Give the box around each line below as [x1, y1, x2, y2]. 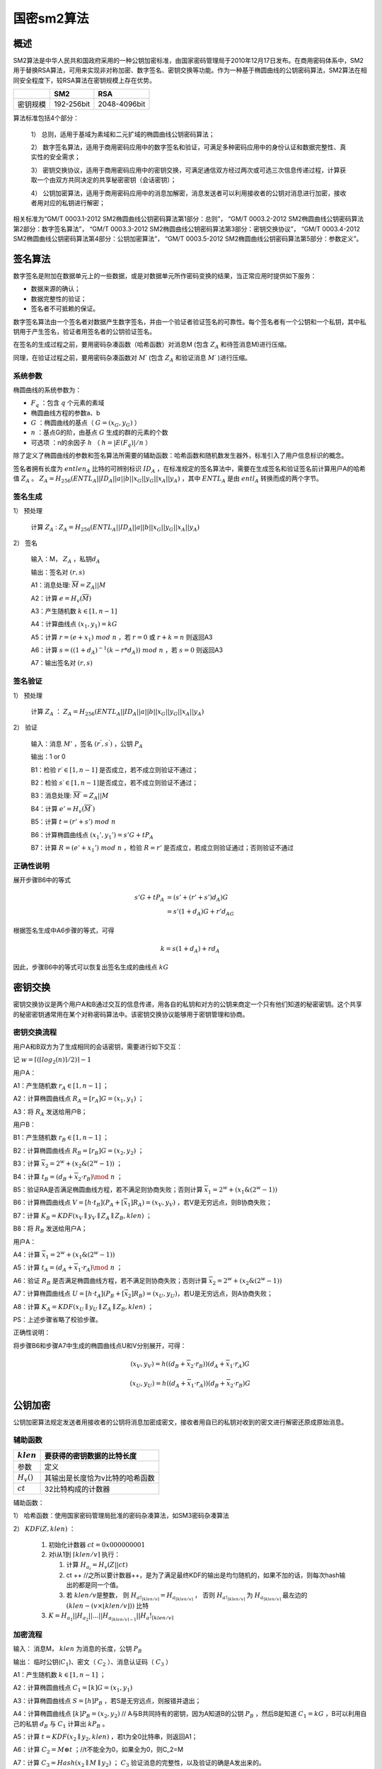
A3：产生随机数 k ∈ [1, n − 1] [30, 606, 117, 615]
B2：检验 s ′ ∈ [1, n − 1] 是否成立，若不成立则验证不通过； [30, 778, 198, 787]
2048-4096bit [98, 99, 146, 109]
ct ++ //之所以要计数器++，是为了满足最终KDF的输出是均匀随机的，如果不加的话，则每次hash [66, 1571, 340, 1579]
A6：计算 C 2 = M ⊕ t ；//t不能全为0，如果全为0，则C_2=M [13, 1745, 184, 1756]
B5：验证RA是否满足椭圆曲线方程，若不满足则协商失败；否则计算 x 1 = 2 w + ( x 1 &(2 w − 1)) [13, 1185, 278, 1195]
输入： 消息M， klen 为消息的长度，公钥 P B [13, 1644, 142, 1655]
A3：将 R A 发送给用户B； [13, 1107, 88, 1117]
